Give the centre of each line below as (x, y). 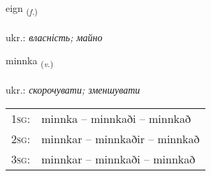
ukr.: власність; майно (54, 37)
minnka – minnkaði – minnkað (116, 118)
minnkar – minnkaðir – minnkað (121, 138)
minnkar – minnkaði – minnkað (118, 159)
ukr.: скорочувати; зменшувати (73, 90)
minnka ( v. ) (30, 61)
